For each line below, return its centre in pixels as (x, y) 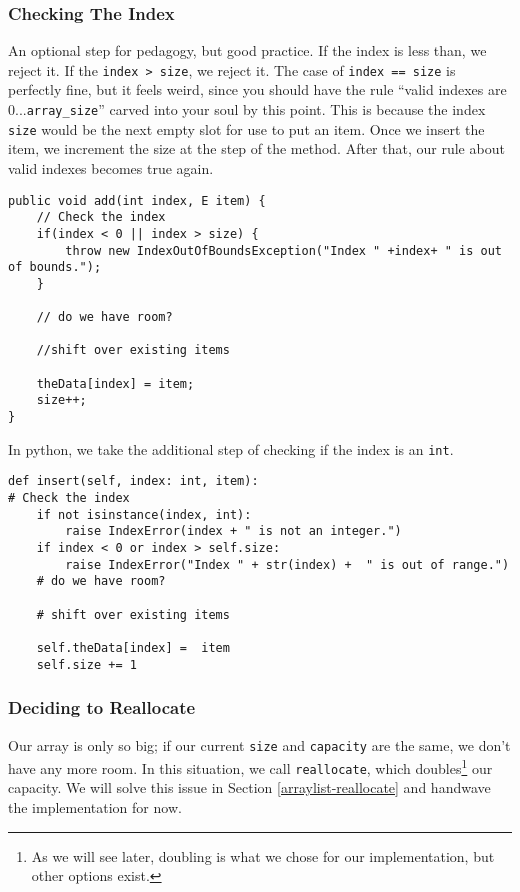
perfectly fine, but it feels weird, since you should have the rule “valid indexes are (257, 89)
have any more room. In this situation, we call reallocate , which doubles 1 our (250, 766)
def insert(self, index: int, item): (133, 481)
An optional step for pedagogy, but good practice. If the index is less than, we (247, 50)
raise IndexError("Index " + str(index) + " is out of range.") (287, 564)
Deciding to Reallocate (102, 707)
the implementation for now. (95, 807)
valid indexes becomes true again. (111, 167)
